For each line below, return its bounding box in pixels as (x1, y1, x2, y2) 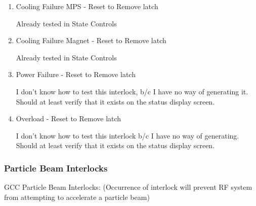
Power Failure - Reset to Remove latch (16, 69, 136, 80)
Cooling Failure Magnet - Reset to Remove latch (16, 35, 166, 46)
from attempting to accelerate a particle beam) (4, 191, 150, 202)
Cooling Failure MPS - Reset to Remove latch (16, 1, 158, 11)
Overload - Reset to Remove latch (16, 113, 121, 124)
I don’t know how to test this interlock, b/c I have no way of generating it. (16, 86, 248, 96)
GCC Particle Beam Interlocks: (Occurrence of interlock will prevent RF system (4, 182, 252, 192)
